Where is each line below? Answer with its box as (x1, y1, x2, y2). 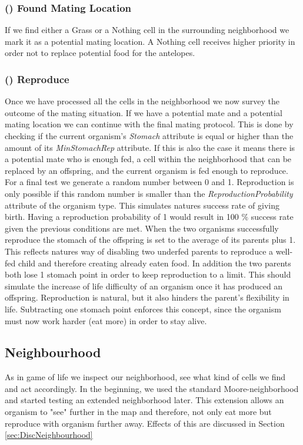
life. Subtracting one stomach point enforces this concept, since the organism (5, 302, 281, 315)
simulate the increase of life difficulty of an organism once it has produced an (5, 279, 283, 292)
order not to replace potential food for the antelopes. (5, 47, 195, 59)
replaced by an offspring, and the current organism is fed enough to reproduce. (5, 164, 288, 176)
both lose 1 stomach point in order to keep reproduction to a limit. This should (5, 268, 291, 281)
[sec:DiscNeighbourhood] (5, 428, 93, 441)
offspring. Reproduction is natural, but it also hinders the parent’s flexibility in (5, 291, 289, 304)
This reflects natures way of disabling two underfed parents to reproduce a (5, 245, 274, 257)
